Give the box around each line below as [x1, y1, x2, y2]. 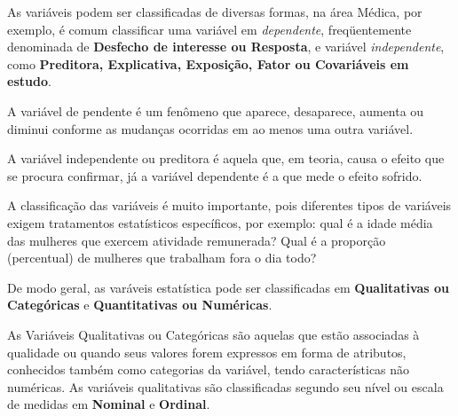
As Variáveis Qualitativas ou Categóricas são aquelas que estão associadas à [7, 325, 420, 343]
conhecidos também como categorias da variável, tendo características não [7, 360, 410, 379]
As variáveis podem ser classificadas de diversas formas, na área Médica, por [7, 3, 422, 20]
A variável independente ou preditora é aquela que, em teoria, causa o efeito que [7, 149, 445, 168]
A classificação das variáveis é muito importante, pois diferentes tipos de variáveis [7, 196, 452, 215]
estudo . [7, 72, 51, 90]
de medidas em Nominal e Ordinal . [7, 395, 210, 413]
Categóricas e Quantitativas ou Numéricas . [7, 295, 272, 314]
